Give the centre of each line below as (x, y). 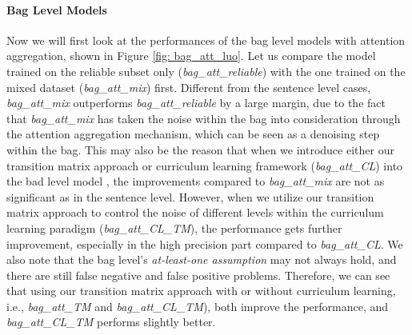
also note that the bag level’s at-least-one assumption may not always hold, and (202, 259)
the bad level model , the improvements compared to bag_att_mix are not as (196, 181)
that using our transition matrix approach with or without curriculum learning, (201, 291)
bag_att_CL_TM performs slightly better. (111, 322)
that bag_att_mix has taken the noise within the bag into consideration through (204, 118)
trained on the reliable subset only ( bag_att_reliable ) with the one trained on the (206, 71)
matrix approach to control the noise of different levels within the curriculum (195, 212)
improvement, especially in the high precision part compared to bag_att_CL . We (205, 243)
